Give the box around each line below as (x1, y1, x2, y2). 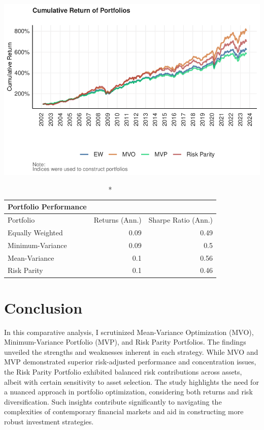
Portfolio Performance (8, 201, 87, 212)
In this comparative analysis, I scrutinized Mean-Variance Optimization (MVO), (4, 326, 254, 337)
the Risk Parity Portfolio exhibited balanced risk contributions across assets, (4, 366, 242, 377)
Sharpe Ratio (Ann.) (148, 214, 213, 225)
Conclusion (4, 297, 83, 318)
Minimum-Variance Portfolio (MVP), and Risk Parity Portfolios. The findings (4, 336, 246, 347)
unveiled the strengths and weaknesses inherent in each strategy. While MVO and (4, 346, 258, 357)
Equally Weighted (8, 227, 63, 237)
